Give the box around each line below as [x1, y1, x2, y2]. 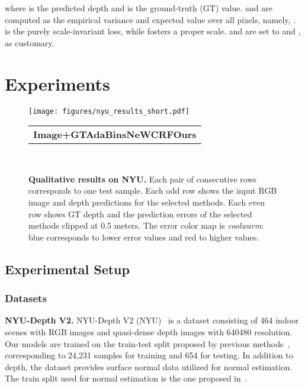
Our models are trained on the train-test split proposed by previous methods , [5, 337, 290, 349]
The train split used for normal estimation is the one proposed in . [5, 372, 248, 384]
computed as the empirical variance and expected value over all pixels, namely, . [5, 13, 296, 25]
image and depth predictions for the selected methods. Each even [28, 195, 265, 208]
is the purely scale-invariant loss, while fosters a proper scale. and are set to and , [5, 25, 301, 37]
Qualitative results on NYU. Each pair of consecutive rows [28, 172, 257, 185]
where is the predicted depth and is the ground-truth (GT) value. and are [5, 2, 272, 14]
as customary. [5, 36, 54, 49]
